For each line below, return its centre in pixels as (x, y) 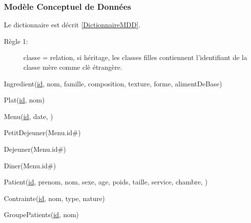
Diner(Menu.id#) (30, 165)
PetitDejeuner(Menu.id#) (42, 132)
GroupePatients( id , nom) (42, 214)
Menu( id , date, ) (29, 116)
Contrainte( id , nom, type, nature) (54, 198)
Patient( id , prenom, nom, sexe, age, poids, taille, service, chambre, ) (106, 182)
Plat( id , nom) (24, 100)
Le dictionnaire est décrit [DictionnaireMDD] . (72, 25)
